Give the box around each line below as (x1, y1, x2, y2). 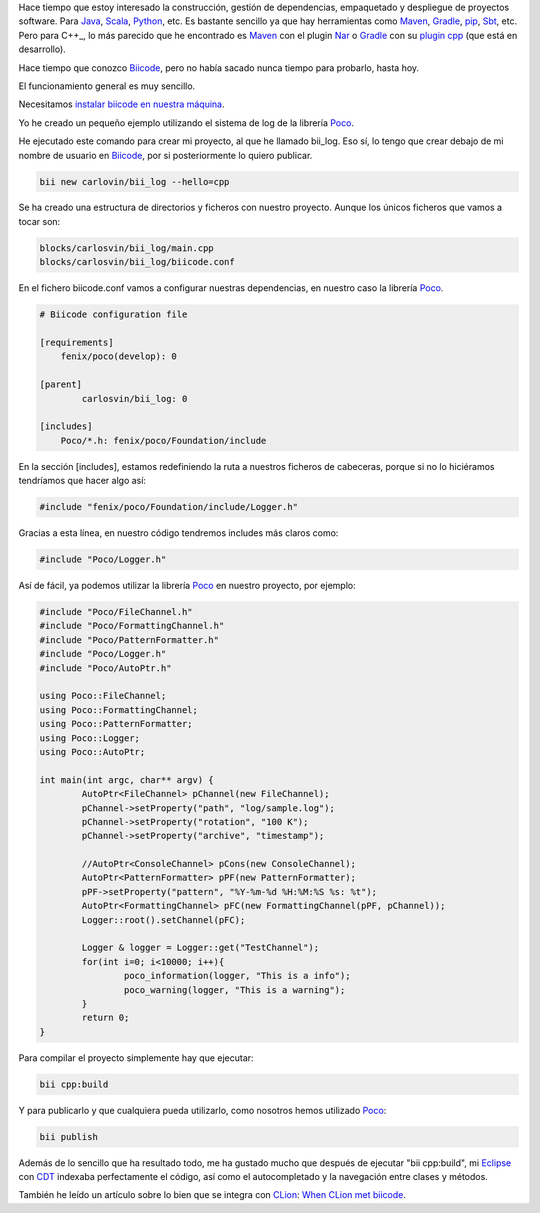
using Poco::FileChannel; (39, 690, 167, 702)
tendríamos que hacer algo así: (18, 475, 147, 487)
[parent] (39, 379, 83, 390)
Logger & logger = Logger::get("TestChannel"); (81, 942, 320, 954)
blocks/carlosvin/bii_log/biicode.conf (39, 256, 235, 268)
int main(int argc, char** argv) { (39, 774, 214, 785)
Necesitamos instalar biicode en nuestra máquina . (18, 98, 225, 110)
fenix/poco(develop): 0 (60, 351, 177, 362)
